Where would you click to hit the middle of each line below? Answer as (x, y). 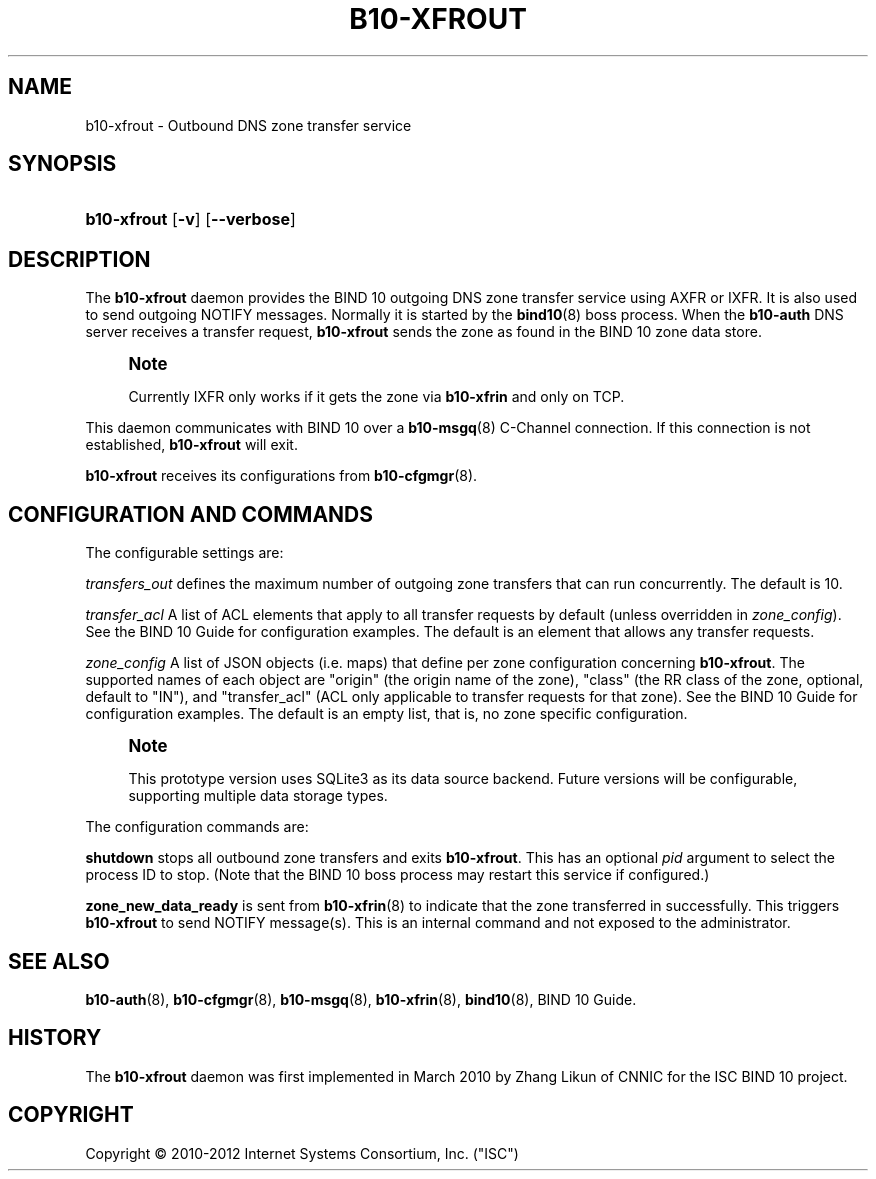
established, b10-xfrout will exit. (191, 445)
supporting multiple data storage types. (258, 796)
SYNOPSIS (62, 164)
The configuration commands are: (197, 827)
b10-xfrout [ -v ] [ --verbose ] (190, 219)
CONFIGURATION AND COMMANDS (191, 514)
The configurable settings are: (184, 553)
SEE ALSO (59, 961)
